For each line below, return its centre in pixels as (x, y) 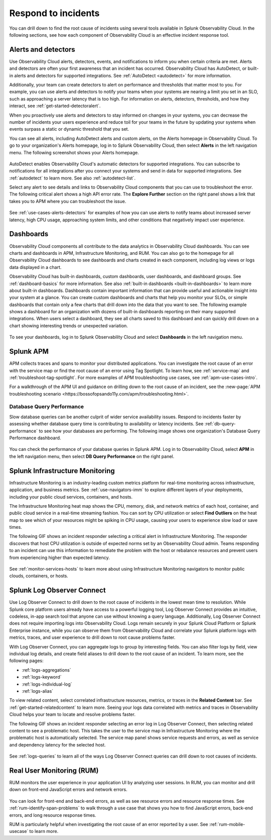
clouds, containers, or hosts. (39, 576)
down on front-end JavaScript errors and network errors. (68, 790)
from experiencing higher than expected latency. (59, 557)
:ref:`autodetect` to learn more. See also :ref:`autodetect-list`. (72, 178)
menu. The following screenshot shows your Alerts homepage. (74, 152)
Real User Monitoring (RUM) (54, 770)
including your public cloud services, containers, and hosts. (71, 497)
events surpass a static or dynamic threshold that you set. (69, 129)
